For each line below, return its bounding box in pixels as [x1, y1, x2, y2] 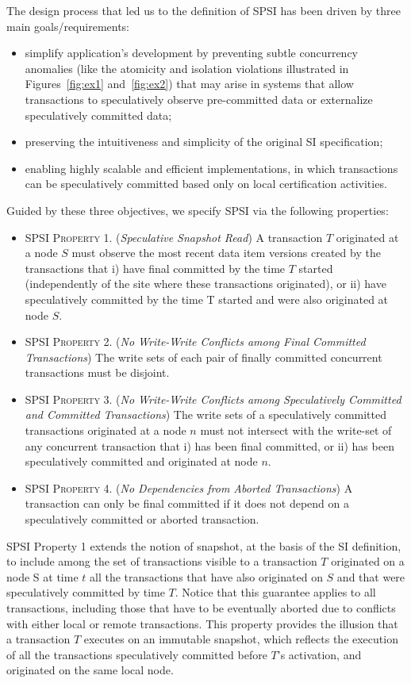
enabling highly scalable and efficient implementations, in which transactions [25, 159, 398, 176]
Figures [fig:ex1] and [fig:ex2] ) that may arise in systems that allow [25, 75, 354, 92]
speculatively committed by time [6, 584, 165, 601]
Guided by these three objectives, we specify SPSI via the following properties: [6, 201, 389, 218]
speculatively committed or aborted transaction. [25, 511, 259, 528]
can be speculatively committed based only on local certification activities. [25, 175, 387, 192]
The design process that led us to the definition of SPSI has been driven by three [6, 2, 401, 18]
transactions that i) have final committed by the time [25, 259, 286, 276]
